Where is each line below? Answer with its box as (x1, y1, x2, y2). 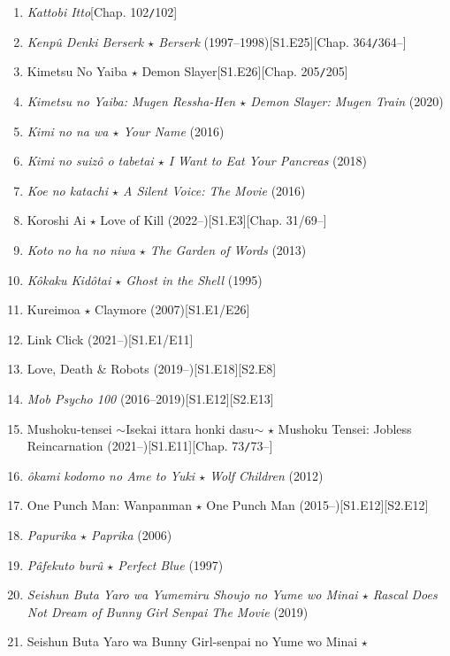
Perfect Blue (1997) (118, 555, 224, 574)
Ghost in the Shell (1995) (126, 270, 263, 289)
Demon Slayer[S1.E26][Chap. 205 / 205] (141, 62, 348, 81)
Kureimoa (27, 300, 80, 319)
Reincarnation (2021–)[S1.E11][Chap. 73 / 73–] (27, 436, 273, 455)
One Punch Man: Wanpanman (27, 496, 192, 514)
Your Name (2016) (123, 121, 225, 140)
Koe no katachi (27, 181, 109, 199)
